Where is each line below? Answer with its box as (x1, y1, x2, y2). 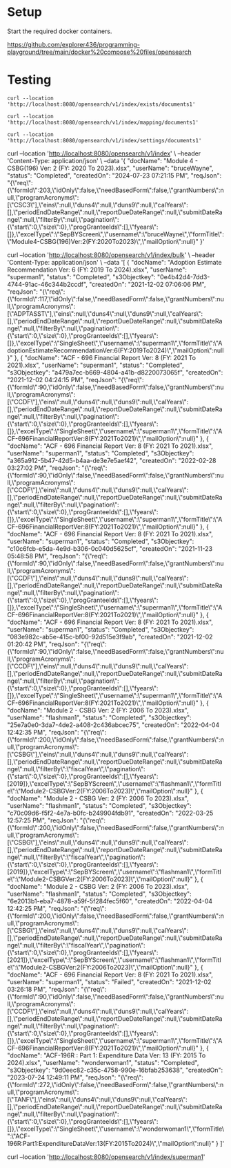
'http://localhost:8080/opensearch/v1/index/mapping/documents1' (7, 119, 199, 126)
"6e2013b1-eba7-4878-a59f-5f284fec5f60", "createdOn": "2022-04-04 (7, 896, 212, 905)
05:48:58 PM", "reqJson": (7, 552, 81, 560)
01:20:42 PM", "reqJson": (7, 640, 80, 648)
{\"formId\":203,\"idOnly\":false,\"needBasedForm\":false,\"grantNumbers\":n (7, 186, 224, 194)
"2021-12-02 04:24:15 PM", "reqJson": (7, 375, 117, 384)
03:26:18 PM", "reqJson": (7, 985, 79, 993)
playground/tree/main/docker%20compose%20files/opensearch (7, 48, 192, 56)
